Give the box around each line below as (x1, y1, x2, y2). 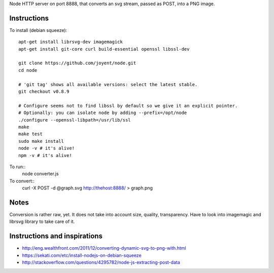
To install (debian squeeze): (9, 27, 67, 33)
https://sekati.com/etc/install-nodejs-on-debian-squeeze (22, 252, 142, 258)
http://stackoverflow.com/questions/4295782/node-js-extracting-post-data (22, 259, 180, 265)
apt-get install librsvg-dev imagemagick (18, 39, 123, 45)
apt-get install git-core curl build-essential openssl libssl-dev (18, 46, 190, 52)
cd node (18, 67, 38, 73)
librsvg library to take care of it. (9, 218, 75, 225)
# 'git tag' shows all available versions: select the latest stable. (18, 82, 198, 87)
